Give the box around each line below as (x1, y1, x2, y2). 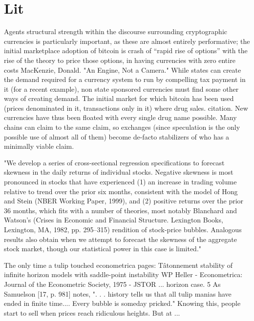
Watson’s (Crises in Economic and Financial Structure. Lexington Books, (4, 215, 223, 225)
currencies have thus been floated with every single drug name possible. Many (4, 112, 237, 122)
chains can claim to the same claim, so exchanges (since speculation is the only (4, 122, 240, 132)
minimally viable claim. (4, 141, 74, 151)
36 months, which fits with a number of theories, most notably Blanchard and (4, 205, 237, 215)
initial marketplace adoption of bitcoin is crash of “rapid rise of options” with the (4, 45, 248, 56)
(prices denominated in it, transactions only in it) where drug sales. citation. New (4, 102, 248, 113)
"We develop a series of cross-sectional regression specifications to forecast (4, 157, 225, 167)
